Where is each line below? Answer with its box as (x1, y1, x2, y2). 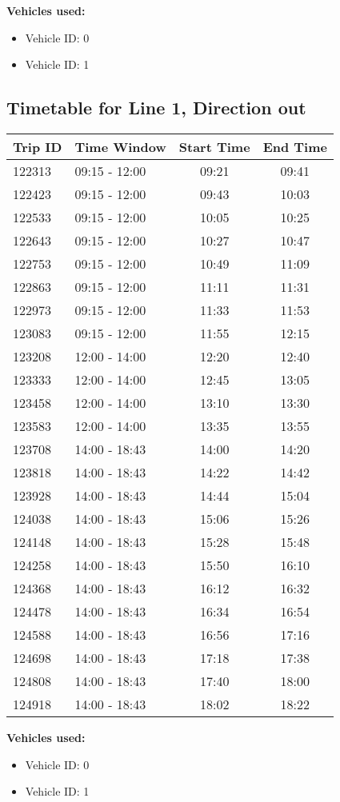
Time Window (74, 137, 166, 156)
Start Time (178, 137, 250, 156)
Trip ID (13, 137, 62, 156)
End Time (262, 137, 327, 156)
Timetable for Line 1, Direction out (6, 95, 306, 120)
